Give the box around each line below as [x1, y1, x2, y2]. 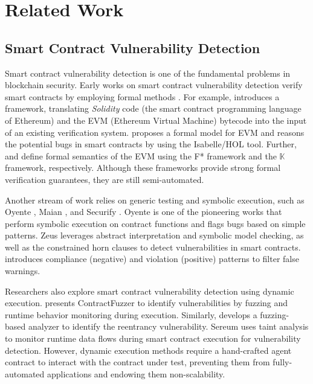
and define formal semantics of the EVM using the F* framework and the [5, 149, 277, 162]
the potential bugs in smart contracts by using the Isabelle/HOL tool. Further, [5, 138, 297, 150]
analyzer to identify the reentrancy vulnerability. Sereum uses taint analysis [28, 320, 309, 333]
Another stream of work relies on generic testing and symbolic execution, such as [5, 193, 305, 206]
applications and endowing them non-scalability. [47, 367, 225, 380]
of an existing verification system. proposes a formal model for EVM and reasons [5, 126, 305, 138]
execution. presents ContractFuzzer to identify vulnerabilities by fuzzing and [5, 296, 288, 309]
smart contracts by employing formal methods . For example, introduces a [5, 90, 280, 103]
